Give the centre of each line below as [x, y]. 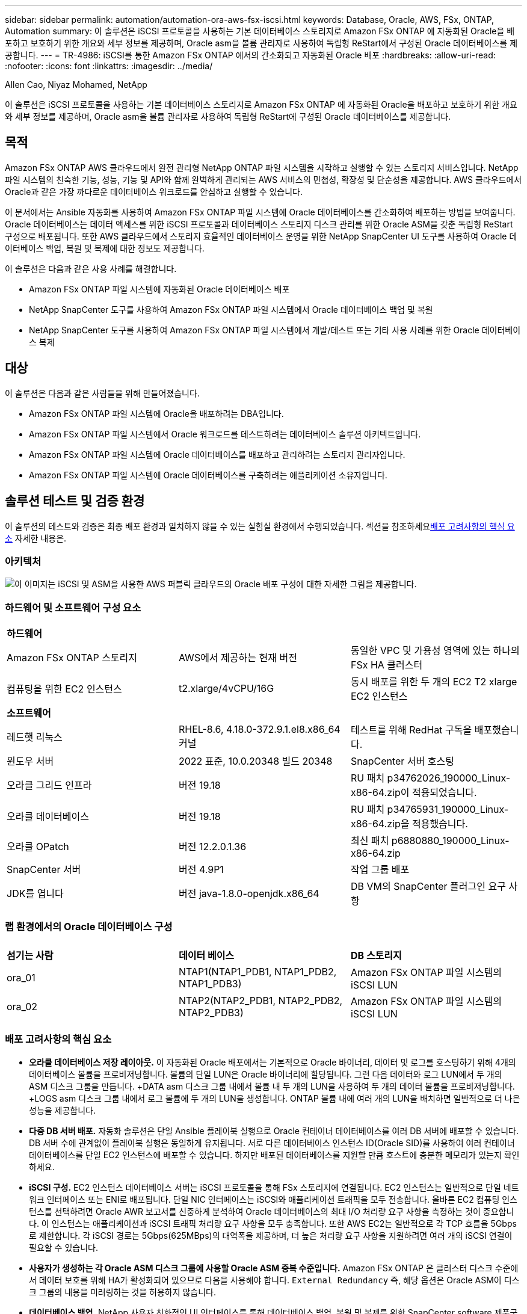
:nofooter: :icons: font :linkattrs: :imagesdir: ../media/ [109, 66]
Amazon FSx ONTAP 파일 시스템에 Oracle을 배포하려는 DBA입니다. [156, 413]
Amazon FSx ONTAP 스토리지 [72, 658]
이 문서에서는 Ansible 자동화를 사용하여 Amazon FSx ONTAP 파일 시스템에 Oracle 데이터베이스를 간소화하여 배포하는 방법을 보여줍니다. [260, 212]
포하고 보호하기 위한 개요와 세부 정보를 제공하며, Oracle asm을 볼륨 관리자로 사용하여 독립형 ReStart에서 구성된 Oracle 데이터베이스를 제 [261, 43]
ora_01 [21, 977]
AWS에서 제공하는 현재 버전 [238, 658]
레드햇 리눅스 [35, 737]
